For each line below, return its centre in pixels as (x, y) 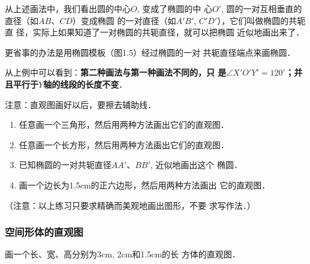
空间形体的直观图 (44, 232)
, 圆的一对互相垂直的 (261, 8)
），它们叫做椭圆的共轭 (261, 20)
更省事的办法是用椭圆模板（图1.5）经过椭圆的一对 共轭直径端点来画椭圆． (150, 52)
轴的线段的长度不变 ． (85, 84)
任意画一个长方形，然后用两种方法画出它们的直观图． (124, 144)
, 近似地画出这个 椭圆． (196, 165)
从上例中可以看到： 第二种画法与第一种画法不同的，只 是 (116, 72)
